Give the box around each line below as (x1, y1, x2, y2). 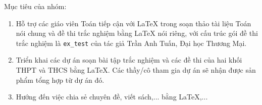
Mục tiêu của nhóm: (4, 1, 67, 11)
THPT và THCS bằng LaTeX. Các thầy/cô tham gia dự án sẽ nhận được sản (16, 65, 256, 75)
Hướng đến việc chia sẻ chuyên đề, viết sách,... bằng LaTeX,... (16, 91, 208, 102)
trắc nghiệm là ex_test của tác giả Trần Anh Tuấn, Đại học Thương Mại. (16, 37, 247, 48)
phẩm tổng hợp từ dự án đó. (16, 74, 104, 85)
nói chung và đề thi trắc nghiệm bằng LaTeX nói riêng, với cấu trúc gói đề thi (16, 28, 258, 38)
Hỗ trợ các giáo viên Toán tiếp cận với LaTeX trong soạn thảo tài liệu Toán (16, 18, 251, 28)
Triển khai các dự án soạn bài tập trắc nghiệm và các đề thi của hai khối (16, 55, 242, 65)
